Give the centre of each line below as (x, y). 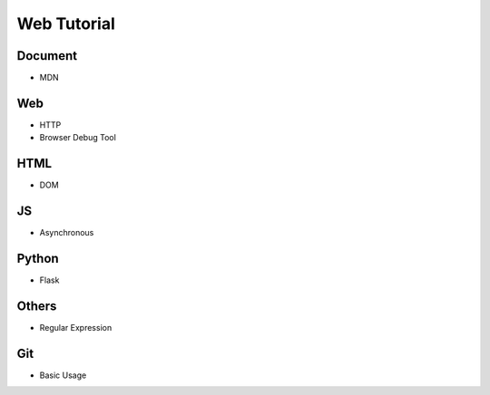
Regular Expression (76, 327)
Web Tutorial (66, 24)
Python (38, 258)
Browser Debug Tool (78, 138)
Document (47, 56)
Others (37, 306)
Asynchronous (67, 233)
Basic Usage (63, 375)
